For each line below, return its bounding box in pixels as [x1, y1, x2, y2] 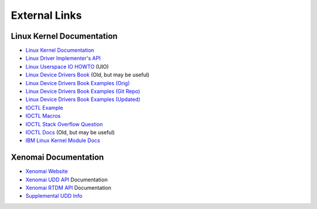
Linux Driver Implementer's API [25, 55, 101, 62]
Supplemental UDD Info [25, 193, 83, 200]
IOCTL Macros [25, 112, 61, 120]
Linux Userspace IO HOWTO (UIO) [25, 63, 109, 70]
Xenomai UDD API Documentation [25, 176, 108, 183]
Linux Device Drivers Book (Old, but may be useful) [25, 71, 150, 79]
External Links [11, 9, 82, 22]
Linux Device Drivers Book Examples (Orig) [25, 79, 130, 86]
